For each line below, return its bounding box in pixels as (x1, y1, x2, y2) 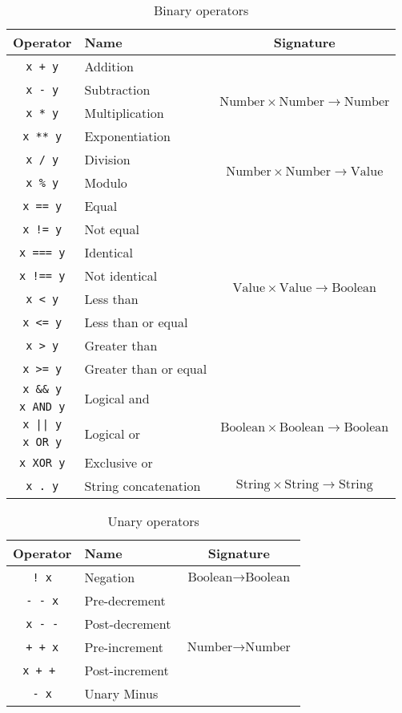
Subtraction (84, 80, 151, 99)
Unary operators (107, 512, 199, 530)
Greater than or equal (84, 359, 207, 378)
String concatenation (84, 476, 201, 495)
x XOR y (19, 456, 66, 469)
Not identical (84, 266, 158, 285)
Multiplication (84, 103, 164, 122)
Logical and (84, 388, 150, 407)
